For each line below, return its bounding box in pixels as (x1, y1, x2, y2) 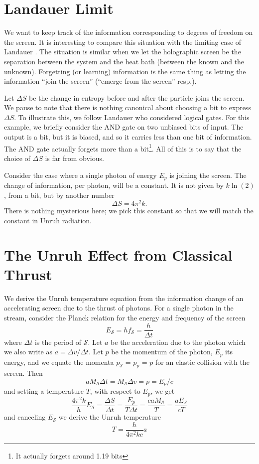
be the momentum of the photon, (111, 346, 213, 357)
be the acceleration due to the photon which (111, 336, 246, 347)
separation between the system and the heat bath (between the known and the (4, 56, 245, 66)
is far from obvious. (45, 153, 104, 163)
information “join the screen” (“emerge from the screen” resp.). (4, 76, 197, 86)
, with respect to (90, 386, 140, 396)
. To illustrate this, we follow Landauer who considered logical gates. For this (14, 112, 250, 122)
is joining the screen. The (169, 169, 247, 180)
